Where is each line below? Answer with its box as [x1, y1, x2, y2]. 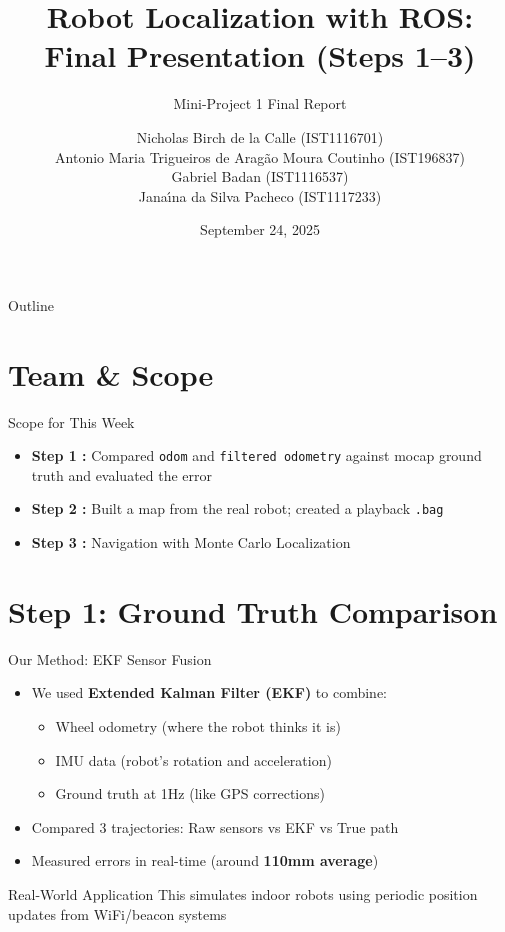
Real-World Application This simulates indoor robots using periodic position [8, 883, 478, 904]
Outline [8, 294, 54, 315]
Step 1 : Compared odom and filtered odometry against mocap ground [31, 445, 482, 466]
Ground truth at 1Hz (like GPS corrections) [55, 783, 325, 804]
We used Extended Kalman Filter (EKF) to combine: [31, 682, 388, 703]
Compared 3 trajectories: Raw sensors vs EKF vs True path [31, 816, 399, 837]
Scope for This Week [8, 411, 135, 432]
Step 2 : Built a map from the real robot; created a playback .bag [31, 498, 444, 519]
